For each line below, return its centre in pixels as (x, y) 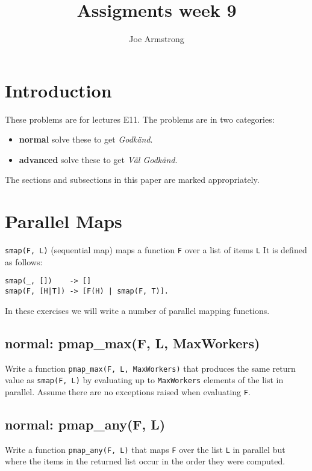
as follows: (24, 261)
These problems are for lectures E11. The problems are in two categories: (140, 119)
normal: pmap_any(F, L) (85, 424)
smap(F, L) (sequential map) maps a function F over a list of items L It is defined (156, 250)
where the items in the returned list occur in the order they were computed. (145, 461)
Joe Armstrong (157, 39)
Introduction (58, 90)
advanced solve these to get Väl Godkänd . (98, 159)
